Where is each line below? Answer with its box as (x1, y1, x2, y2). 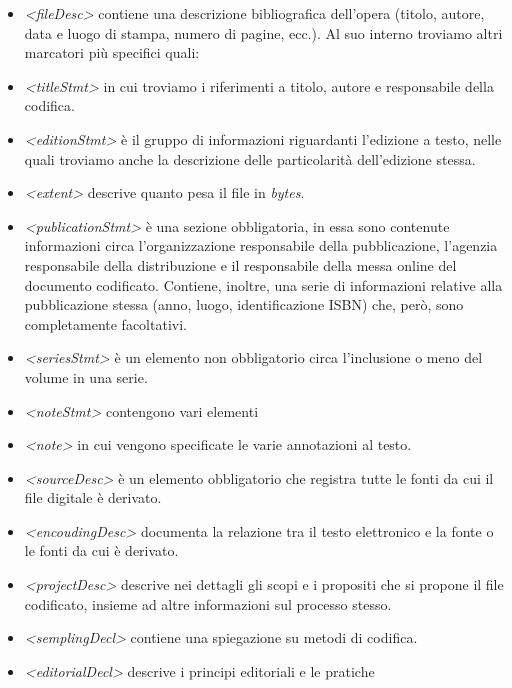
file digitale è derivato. (24, 487, 162, 508)
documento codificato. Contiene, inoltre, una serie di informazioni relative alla (24, 274, 503, 295)
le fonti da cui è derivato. (24, 540, 179, 561)
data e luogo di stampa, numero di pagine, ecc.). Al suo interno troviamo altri (24, 22, 503, 43)
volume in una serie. (24, 366, 148, 387)
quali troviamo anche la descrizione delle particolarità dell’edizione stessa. (24, 148, 476, 169)
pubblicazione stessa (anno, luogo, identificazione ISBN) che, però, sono (24, 294, 464, 315)
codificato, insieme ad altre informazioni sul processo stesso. (24, 593, 392, 614)
